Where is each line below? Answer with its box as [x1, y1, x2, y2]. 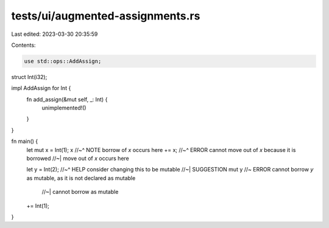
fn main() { [11, 137, 38, 145]
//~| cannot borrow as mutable [41, 188, 119, 196]
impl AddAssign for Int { [11, 85, 71, 92]
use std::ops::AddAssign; [24, 58, 102, 64]
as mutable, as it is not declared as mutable [26, 174, 136, 182]
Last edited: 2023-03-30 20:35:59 [11, 30, 98, 38]
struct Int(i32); [11, 73, 48, 80]
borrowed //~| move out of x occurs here [26, 155, 129, 162]
